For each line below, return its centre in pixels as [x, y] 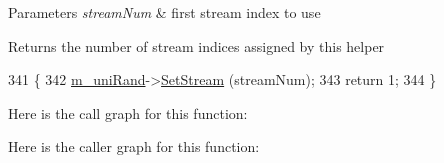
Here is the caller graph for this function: [134, 146]
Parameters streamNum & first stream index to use [164, 12]
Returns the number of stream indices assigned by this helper [196, 45]
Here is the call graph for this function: [128, 112]
